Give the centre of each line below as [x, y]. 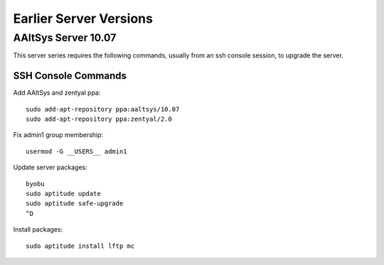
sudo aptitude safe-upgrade [75, 204]
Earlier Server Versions [83, 18]
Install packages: [38, 229]
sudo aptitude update [63, 194]
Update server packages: [50, 168]
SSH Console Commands [70, 76]
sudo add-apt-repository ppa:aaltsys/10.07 [103, 109]
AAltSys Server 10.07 [65, 38]
